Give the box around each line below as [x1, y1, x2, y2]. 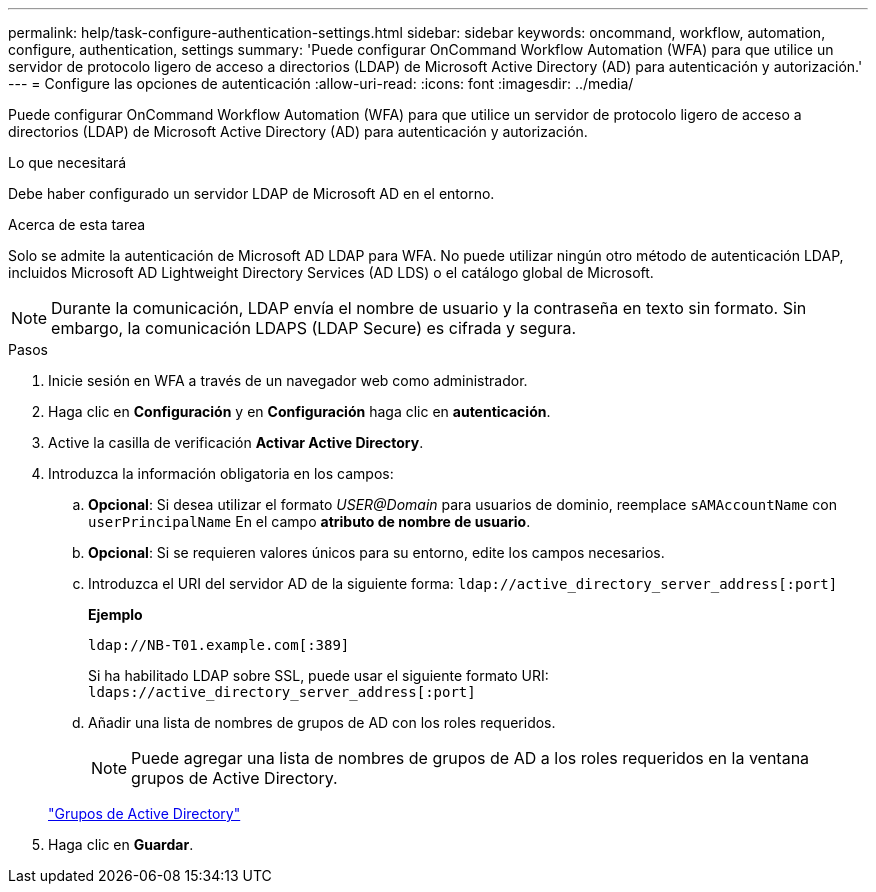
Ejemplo [88, 606, 143, 623]
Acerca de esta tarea [8, 216, 146, 233]
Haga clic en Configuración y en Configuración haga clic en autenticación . [48, 403, 551, 420]
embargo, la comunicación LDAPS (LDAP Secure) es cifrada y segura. [51, 318, 577, 338]
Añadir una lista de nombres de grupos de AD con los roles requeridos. [88, 714, 556, 731]
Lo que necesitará [8, 154, 127, 171]
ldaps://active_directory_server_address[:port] [88, 684, 476, 700]
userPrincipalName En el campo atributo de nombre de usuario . [88, 513, 531, 530]
